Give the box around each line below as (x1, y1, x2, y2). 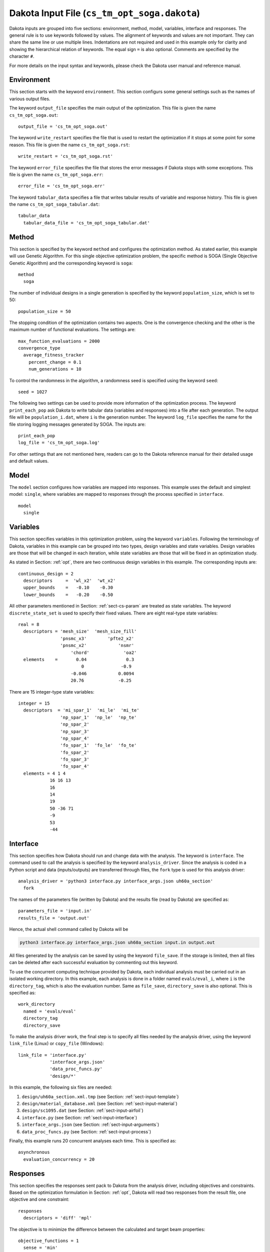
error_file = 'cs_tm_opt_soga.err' (18, 183, 105, 189)
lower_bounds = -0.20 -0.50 (23, 591, 113, 597)
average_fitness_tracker (23, 352, 84, 358)
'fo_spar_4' (60, 764, 89, 769)
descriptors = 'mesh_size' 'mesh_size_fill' (23, 629, 137, 635)
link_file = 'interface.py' (18, 1052, 87, 1058)
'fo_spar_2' (60, 749, 89, 755)
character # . (9, 53, 34, 60)
